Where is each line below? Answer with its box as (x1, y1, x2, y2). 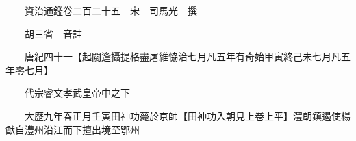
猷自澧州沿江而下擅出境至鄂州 (5, 122, 140, 136)
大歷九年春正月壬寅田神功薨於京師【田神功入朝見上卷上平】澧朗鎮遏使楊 (24, 108, 351, 123)
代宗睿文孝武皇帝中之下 (24, 86, 130, 100)
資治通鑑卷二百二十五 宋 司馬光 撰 (24, 3, 197, 17)
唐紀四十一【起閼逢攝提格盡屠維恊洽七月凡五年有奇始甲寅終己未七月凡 (24, 49, 341, 64)
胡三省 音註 (24, 26, 82, 40)
